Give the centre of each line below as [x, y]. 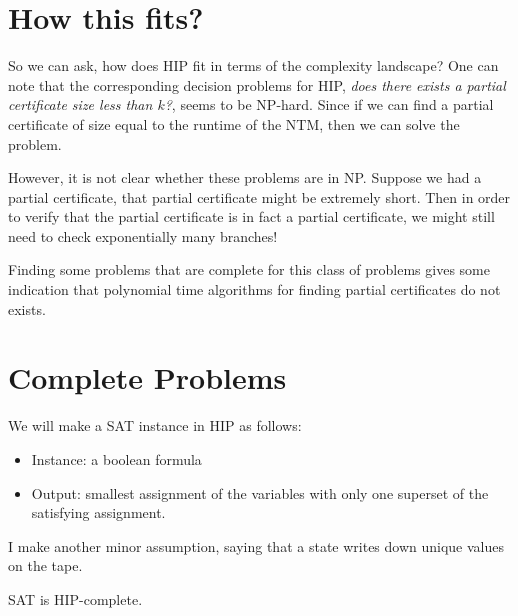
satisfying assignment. [98, 512]
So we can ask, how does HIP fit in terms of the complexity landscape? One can [253, 65]
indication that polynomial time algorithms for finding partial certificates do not [254, 289]
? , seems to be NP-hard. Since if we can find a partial [329, 104]
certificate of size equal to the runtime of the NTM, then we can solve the [234, 123]
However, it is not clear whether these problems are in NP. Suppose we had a [245, 177]
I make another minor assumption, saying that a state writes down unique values [256, 545]
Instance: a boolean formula [116, 458]
